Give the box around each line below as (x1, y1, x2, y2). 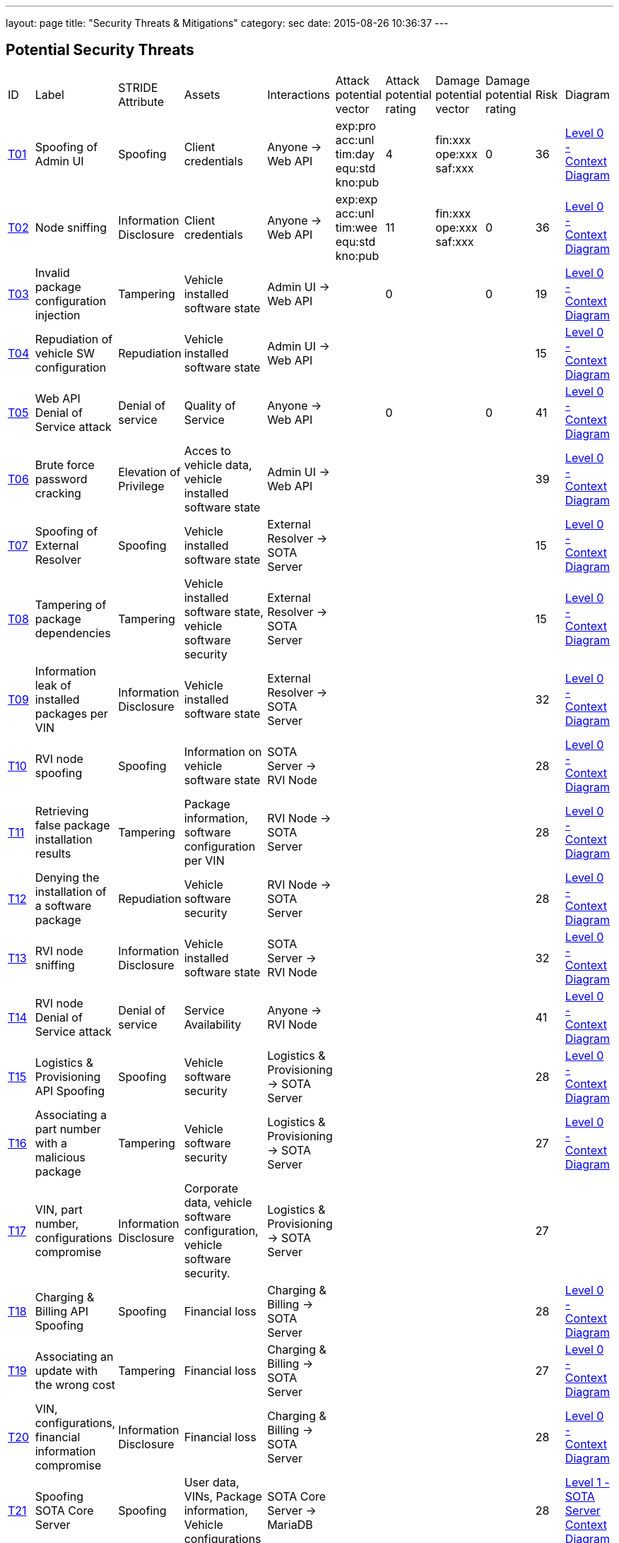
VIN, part (35, 1202, 83, 1217)
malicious (35, 1149, 86, 1164)
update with (35, 1363, 98, 1378)
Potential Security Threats (6, 41, 194, 59)
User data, (184, 1474, 240, 1489)
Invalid (35, 265, 70, 280)
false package (35, 817, 110, 832)
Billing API (35, 1303, 89, 1318)
